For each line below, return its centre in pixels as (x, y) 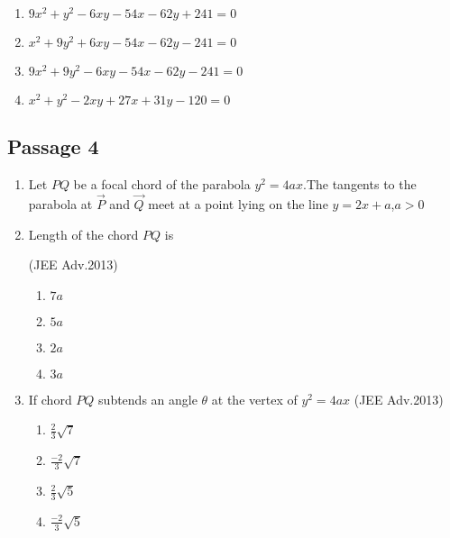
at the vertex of (254, 399)
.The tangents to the (360, 184)
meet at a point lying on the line (238, 204)
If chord (50, 399)
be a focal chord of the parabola (162, 184)
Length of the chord (83, 234)
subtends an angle (148, 399)
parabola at (60, 204)
